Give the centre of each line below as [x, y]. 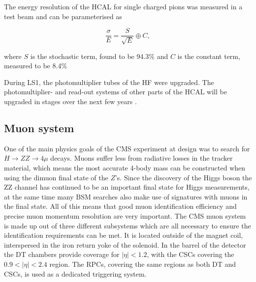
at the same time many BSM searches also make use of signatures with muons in [126, 196]
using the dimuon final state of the [56, 177]
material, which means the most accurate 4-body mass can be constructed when [125, 168]
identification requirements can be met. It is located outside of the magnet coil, [124, 235]
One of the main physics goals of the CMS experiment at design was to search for [127, 148]
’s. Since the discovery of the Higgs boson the [183, 177]
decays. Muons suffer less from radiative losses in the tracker [142, 158]
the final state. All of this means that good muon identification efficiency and [120, 206]
